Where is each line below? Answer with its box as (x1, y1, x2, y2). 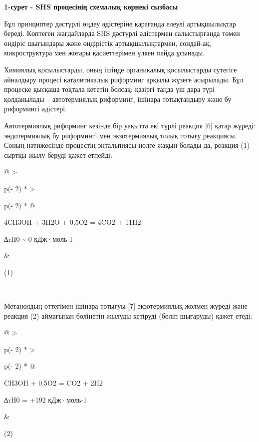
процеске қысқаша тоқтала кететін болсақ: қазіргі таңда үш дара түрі (4, 84, 215, 94)
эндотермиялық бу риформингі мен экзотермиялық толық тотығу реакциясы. (4, 130, 237, 140)
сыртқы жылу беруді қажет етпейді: (4, 149, 112, 160)
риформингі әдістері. (4, 103, 67, 114)
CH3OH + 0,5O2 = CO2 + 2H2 (4, 378, 103, 388)
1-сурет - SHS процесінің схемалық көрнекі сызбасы (4, 1, 178, 11)
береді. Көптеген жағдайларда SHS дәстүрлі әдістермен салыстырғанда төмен (4, 28, 240, 38)
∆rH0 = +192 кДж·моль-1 (4, 394, 87, 405)
